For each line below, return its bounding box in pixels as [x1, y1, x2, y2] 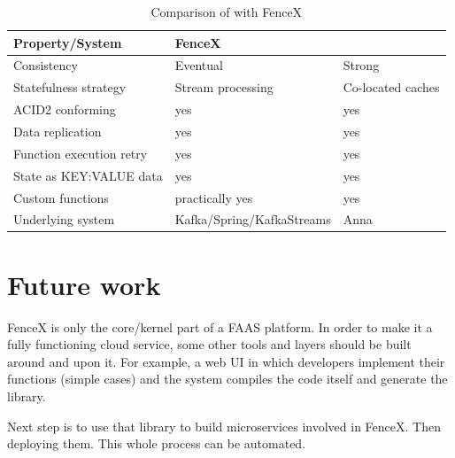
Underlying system [13, 210, 115, 229]
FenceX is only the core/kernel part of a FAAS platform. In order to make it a [7, 317, 433, 336]
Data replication [13, 121, 102, 140]
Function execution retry [13, 144, 148, 162]
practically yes [174, 188, 253, 206]
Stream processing [174, 78, 274, 97]
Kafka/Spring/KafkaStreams [174, 210, 331, 229]
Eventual [174, 56, 223, 74]
